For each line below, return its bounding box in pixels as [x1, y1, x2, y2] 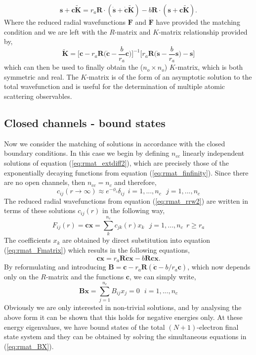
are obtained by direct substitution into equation [62, 235, 211, 245]
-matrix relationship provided [159, 26, 248, 37]
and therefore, [114, 177, 157, 187]
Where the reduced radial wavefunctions [4, 17, 126, 27]
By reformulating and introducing [4, 262, 106, 272]
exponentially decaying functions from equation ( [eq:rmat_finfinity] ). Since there [4, 167, 249, 177]
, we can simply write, [129, 271, 196, 282]
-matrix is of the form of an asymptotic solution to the [86, 71, 252, 82]
